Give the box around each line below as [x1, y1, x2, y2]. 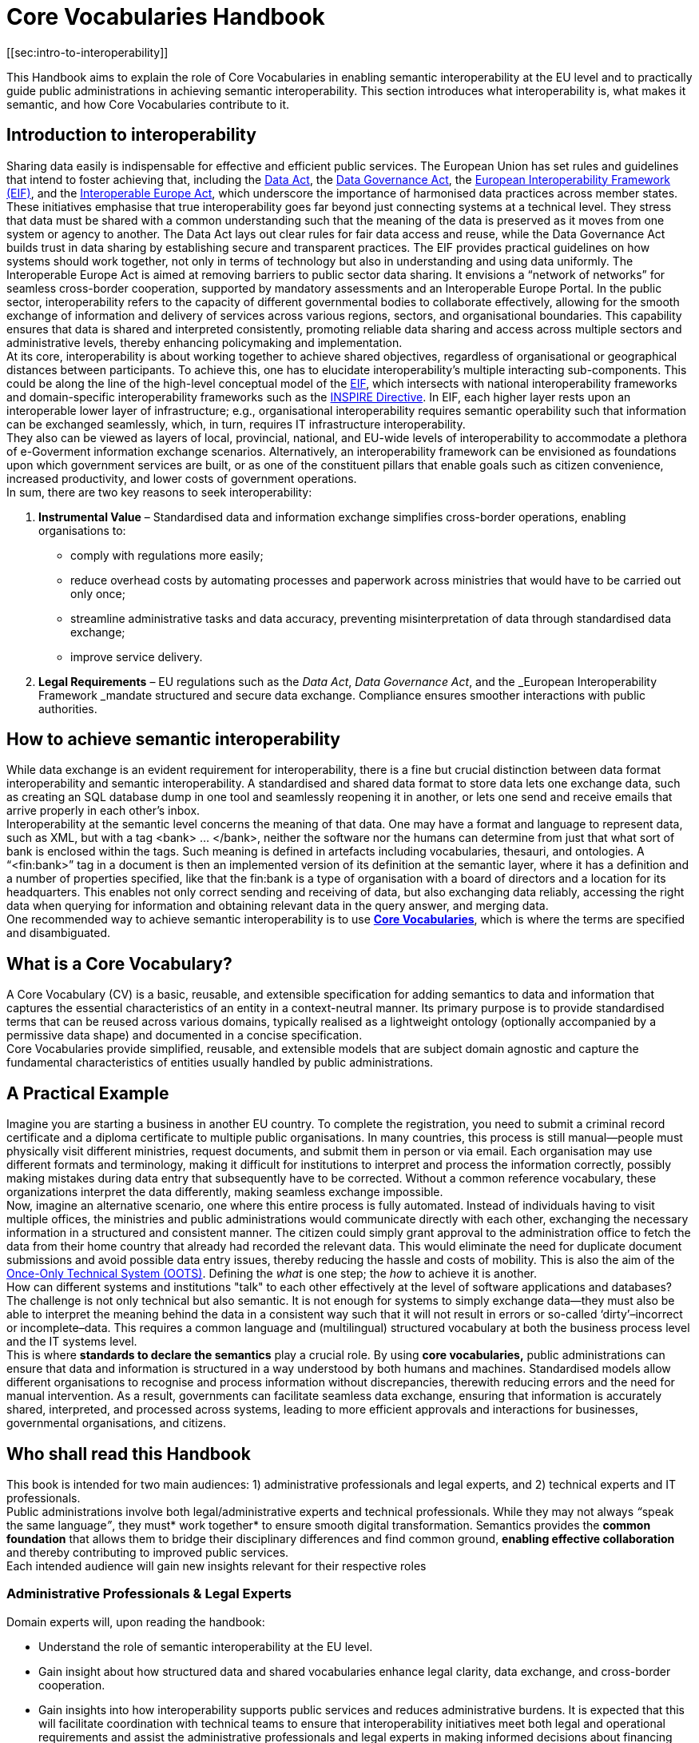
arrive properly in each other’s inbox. [6, 804, 201, 818]
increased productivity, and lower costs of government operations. [6, 471, 357, 485]
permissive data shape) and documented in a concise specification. [6, 1028, 363, 1043]
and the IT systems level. [6, 1334, 137, 1349]
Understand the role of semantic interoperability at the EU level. [38, 1639, 373, 1653]
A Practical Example [6, 1083, 169, 1103]
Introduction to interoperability [6, 125, 256, 146]
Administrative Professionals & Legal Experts [6, 1585, 292, 1602]
